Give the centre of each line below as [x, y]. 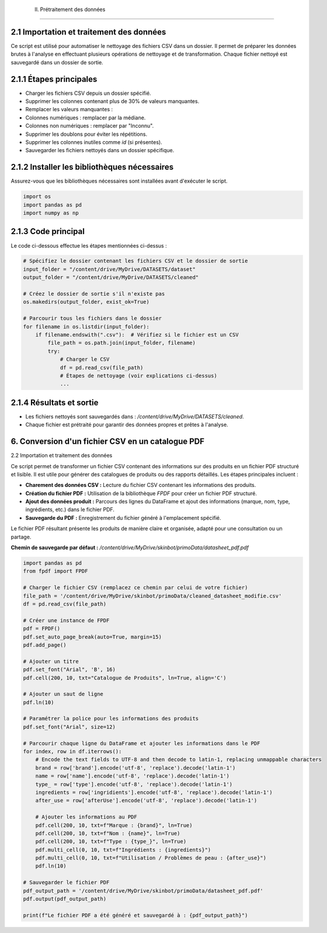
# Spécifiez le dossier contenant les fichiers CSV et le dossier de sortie [135, 261]
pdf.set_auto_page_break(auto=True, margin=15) [92, 637]
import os [37, 197]
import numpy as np [51, 213]
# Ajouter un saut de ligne [63, 694]
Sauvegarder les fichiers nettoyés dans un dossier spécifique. [100, 150]
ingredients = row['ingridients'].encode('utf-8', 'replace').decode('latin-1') [154, 792]
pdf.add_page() [45, 645]
